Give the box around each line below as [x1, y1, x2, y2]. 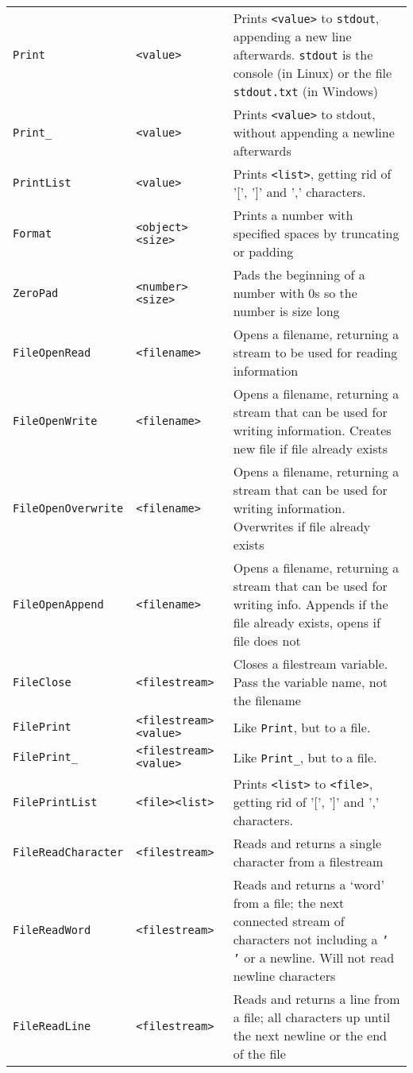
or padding [233, 242, 294, 261]
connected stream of [233, 912, 345, 930]
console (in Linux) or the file [233, 64, 392, 82]
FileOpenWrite [13, 415, 98, 427]
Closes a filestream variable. [233, 654, 388, 673]
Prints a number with [233, 206, 353, 224]
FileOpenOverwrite [13, 501, 124, 515]
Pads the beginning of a [233, 265, 365, 284]
